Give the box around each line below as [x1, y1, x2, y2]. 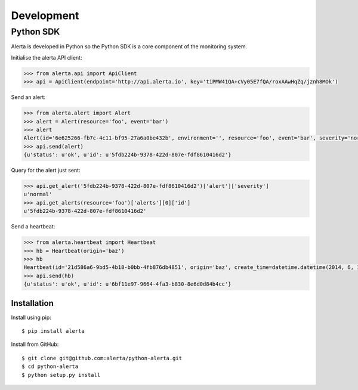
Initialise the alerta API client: [11, 54, 82, 61]
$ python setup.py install [21, 372, 101, 378]
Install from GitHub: [11, 341, 59, 348]
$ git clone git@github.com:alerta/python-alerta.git [21, 355, 182, 361]
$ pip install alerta [21, 328, 85, 335]
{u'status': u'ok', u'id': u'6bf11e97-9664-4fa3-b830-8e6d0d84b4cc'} [23, 281, 232, 287]
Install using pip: [11, 314, 52, 321]
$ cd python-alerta [21, 363, 79, 370]
